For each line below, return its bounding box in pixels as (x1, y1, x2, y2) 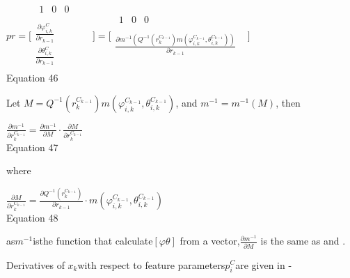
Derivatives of (6, 257, 65, 272)
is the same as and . (260, 233, 346, 248)
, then (276, 95, 301, 109)
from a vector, (180, 233, 240, 248)
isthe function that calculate (33, 233, 153, 248)
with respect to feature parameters (77, 257, 225, 272)
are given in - (235, 257, 292, 272)
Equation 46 (6, 70, 58, 85)
